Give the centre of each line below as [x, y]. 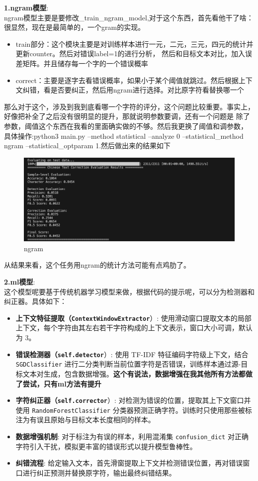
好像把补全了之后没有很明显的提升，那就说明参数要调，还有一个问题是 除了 [127, 116]
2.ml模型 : [20, 282]
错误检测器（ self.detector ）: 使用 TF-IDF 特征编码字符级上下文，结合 [132, 354]
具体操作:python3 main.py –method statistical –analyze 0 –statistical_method [124, 136]
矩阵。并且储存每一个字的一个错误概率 [85, 63]
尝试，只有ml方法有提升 [62, 383]
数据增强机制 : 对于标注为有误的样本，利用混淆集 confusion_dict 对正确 [132, 436]
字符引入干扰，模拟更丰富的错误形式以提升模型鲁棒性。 [106, 446]
